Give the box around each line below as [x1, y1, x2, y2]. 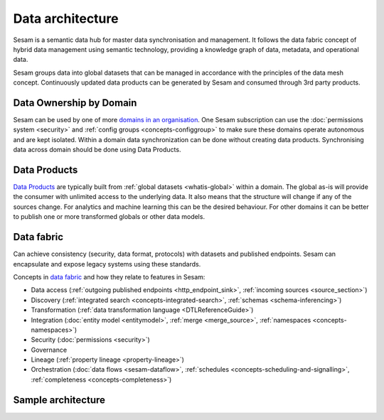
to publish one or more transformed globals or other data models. [13, 212, 206, 221]
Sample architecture [13, 394, 106, 406]
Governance [31, 345, 68, 354]
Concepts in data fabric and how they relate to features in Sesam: [13, 272, 206, 281]
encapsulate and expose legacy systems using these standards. [13, 259, 201, 268]
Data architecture [13, 11, 119, 26]
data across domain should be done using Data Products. [13, 146, 181, 154]
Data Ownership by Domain [13, 97, 137, 109]
